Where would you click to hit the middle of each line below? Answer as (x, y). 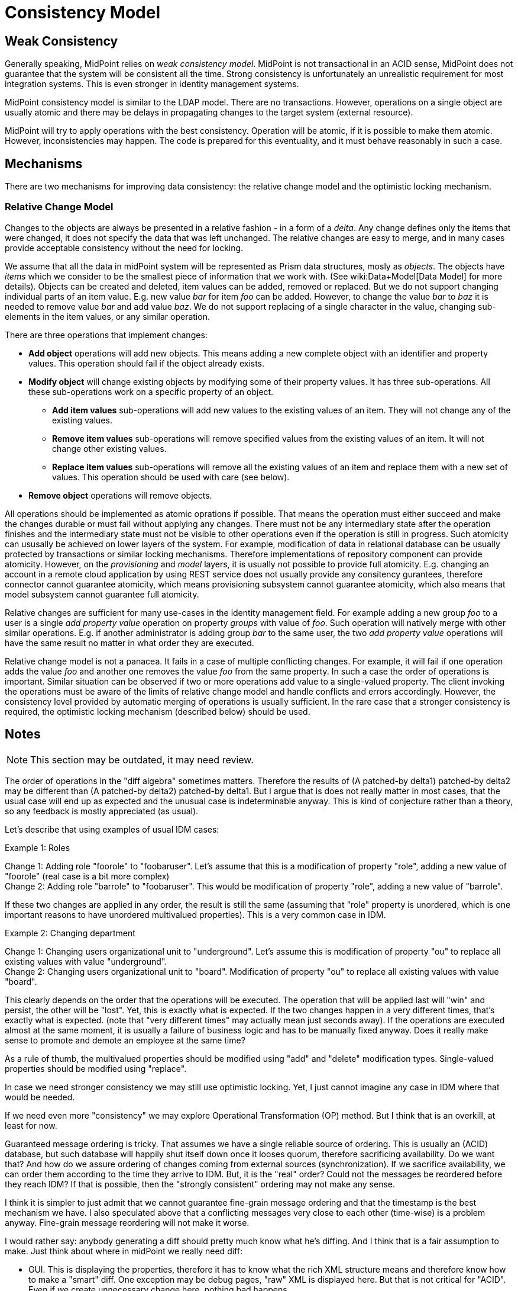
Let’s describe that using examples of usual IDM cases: (112, 829)
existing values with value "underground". (86, 961)
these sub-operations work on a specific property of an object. (151, 391)
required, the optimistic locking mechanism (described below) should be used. (158, 711)
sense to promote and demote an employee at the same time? (125, 1040)
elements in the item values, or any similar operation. (107, 316)
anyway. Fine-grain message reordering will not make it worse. (127, 1222)
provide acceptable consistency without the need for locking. (124, 248)
